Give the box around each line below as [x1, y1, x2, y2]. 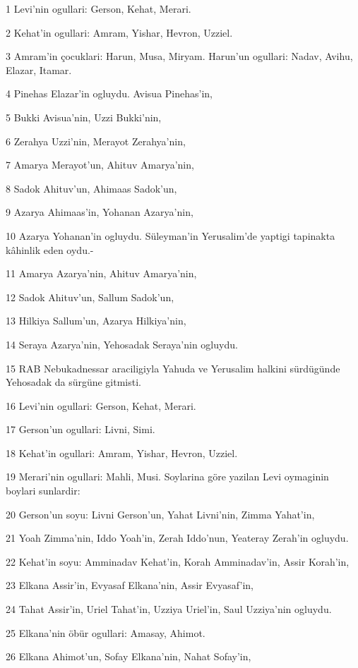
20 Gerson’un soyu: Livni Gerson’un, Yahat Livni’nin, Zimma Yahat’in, [6, 506, 315, 521]
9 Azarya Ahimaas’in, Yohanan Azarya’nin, [6, 205, 193, 219]
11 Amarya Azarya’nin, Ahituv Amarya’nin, [6, 266, 197, 281]
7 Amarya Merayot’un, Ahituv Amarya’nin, [6, 157, 194, 172]
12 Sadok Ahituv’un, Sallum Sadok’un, [6, 289, 174, 304]
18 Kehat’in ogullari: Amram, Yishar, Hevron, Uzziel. [6, 445, 238, 460]
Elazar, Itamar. [6, 62, 72, 77]
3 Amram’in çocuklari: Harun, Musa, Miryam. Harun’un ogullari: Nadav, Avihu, [6, 49, 353, 63]
